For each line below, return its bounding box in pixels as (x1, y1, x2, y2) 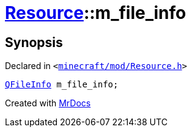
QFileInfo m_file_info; (5, 79, 119, 90)
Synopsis (5, 34, 63, 50)
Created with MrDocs (5, 98, 91, 109)
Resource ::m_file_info (5, 2, 186, 23)
